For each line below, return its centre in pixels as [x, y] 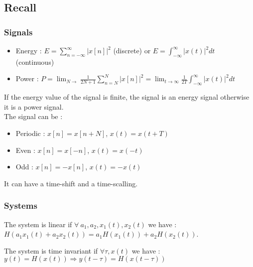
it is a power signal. [34, 106]
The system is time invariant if [51, 250]
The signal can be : [33, 116]
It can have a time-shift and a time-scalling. [71, 183]
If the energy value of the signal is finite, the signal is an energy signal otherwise [127, 97]
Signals [18, 32]
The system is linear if [38, 224]
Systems [21, 205]
